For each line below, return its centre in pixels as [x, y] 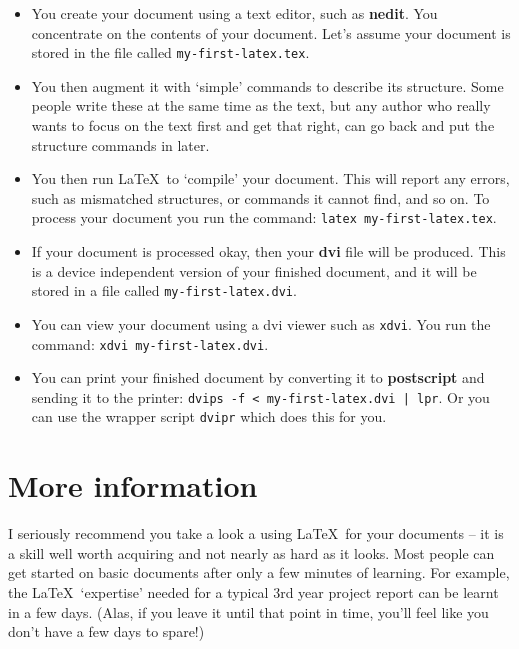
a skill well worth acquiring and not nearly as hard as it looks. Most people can [251, 552]
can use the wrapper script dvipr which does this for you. [209, 416]
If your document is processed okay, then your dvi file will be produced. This [268, 251]
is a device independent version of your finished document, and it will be [254, 270]
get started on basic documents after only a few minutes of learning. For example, [259, 572]
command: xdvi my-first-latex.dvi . [150, 343]
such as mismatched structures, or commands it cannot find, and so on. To [260, 197]
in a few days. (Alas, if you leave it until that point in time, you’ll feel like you [248, 611]
